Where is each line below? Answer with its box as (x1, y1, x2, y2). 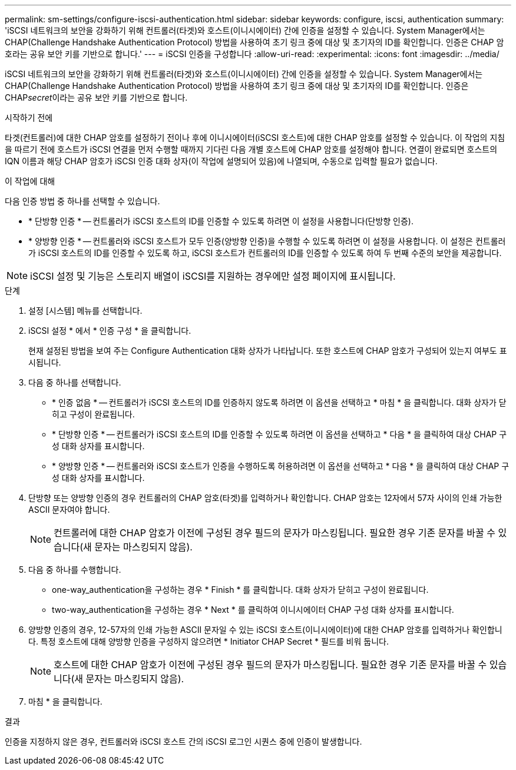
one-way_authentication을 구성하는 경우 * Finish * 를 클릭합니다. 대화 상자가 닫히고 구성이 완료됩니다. (52, 585, 429, 595)
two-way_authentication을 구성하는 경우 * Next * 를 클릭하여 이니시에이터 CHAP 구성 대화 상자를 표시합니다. (52, 605, 454, 615)
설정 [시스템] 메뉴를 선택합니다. (28, 306, 143, 316)
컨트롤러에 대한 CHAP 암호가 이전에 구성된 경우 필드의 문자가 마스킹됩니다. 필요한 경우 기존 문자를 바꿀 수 (54, 527, 495, 539)
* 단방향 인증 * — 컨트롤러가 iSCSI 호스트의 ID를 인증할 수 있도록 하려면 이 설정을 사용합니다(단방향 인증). (28, 216, 414, 226)
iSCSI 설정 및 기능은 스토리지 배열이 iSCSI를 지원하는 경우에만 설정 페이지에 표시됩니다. (30, 270, 396, 282)
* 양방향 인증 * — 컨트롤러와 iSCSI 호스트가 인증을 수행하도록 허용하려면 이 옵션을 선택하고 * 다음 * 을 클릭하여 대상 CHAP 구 (52, 461, 510, 471)
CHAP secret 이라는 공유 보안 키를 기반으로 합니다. (5, 92, 188, 102)
